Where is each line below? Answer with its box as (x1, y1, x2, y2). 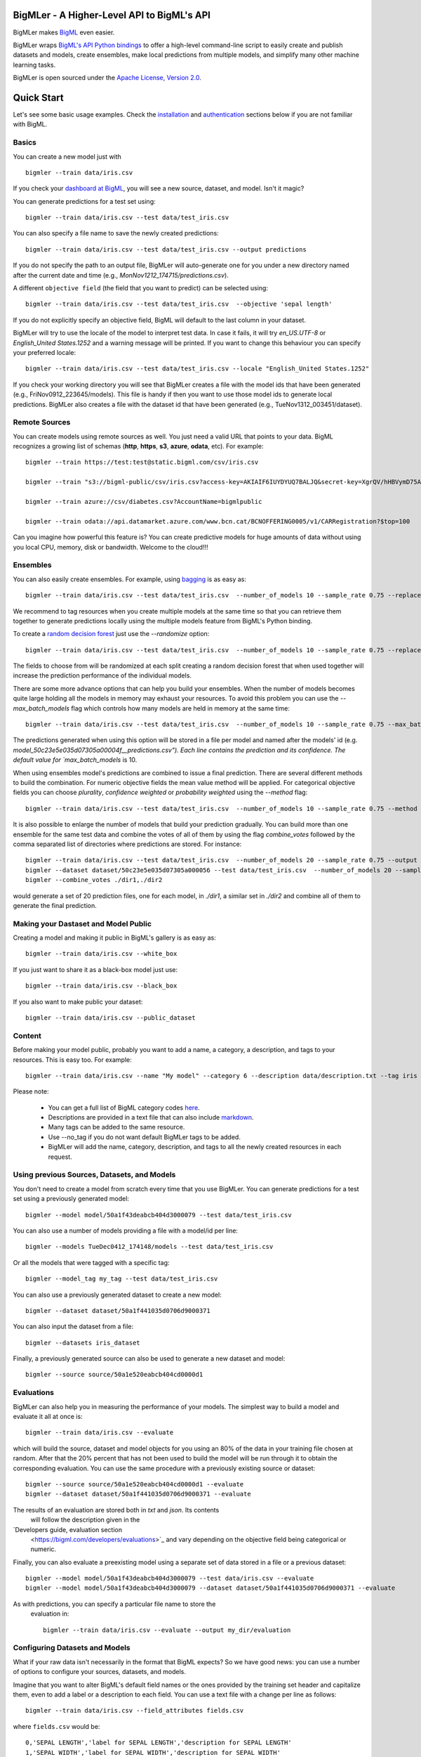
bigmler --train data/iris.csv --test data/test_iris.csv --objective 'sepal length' (25, 300, 333, 309)
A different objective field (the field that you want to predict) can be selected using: (13, 284, 268, 292)
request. (48, 1153, 73, 1161)
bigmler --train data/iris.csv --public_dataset (25, 1013, 196, 1022)
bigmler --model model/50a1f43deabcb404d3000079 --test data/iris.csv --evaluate (25, 1574, 314, 1583)
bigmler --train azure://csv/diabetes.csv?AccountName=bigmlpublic (25, 498, 262, 506)
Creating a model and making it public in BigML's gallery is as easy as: (13, 933, 217, 942)
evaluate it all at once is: (13, 1413, 83, 1420)
